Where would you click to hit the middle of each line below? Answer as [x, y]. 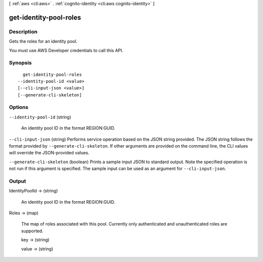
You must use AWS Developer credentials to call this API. [66, 50]
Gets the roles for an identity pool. [43, 41]
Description [23, 32]
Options [19, 107]
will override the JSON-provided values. [49, 153]
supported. [32, 231]
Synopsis [20, 63]
